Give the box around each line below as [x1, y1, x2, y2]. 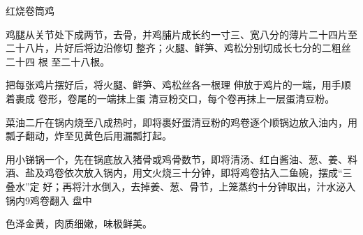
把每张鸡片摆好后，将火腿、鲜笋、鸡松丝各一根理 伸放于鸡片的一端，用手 [6, 77, 341, 92]
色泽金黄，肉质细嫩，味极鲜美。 [6, 216, 152, 231]
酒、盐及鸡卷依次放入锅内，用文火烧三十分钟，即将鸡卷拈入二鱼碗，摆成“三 [6, 165, 353, 180]
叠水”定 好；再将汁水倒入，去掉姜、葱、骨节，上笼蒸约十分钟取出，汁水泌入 [6, 179, 356, 193]
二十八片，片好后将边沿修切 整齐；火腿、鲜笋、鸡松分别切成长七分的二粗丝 [6, 40, 351, 55]
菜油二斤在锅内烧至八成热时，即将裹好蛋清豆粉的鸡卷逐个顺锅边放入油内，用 [6, 114, 357, 129]
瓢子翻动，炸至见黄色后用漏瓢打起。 [6, 128, 172, 143]
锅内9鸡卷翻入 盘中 [6, 192, 92, 207]
